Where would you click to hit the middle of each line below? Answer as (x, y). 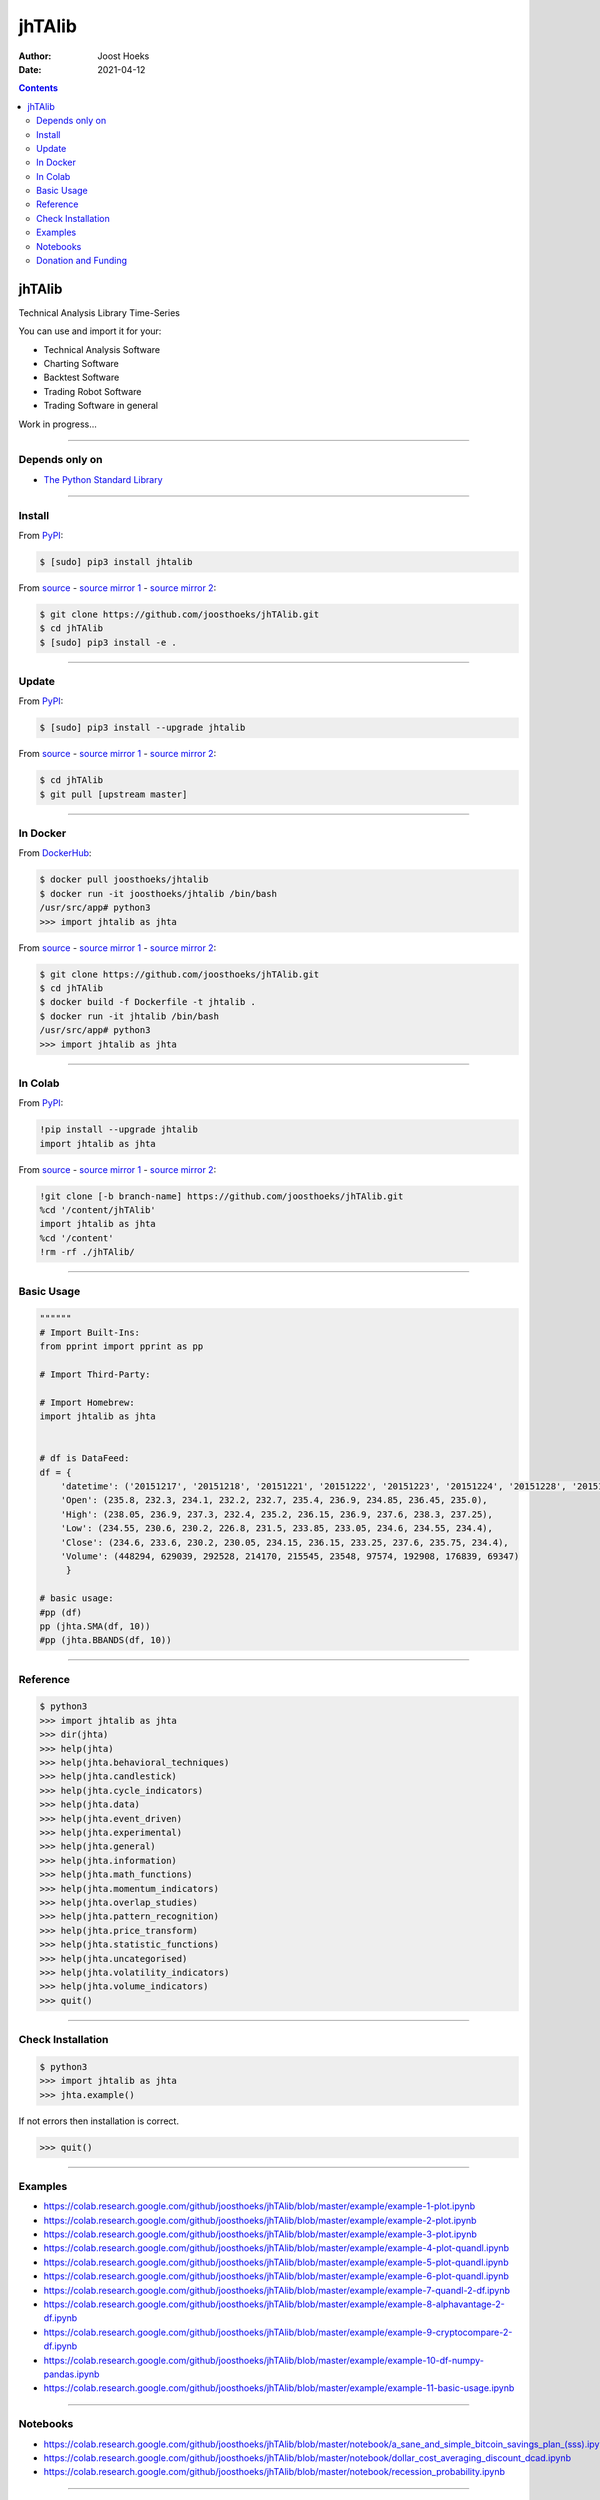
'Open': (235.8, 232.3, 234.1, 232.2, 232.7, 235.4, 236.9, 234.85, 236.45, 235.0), (274, 1500)
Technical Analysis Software (101, 349)
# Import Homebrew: (87, 1402)
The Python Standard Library (103, 479)
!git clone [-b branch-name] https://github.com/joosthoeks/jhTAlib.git (221, 1196)
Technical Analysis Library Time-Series (99, 312)
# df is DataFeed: (84, 1458)
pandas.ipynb (71, 2374)
